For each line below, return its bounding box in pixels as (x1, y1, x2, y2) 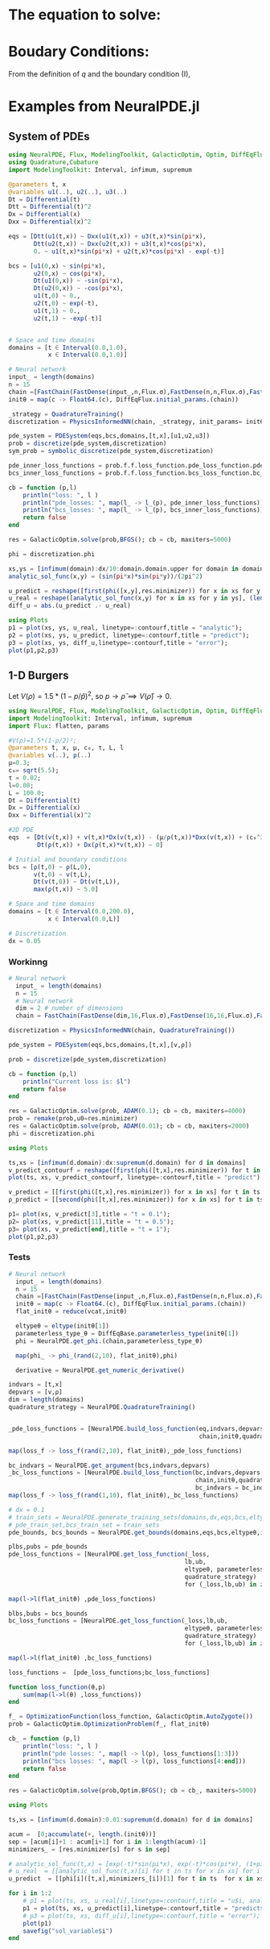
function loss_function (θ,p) (8, 1683, 106, 1691)
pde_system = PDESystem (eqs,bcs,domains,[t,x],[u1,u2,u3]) (8, 432, 211, 440)
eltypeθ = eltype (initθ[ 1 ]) (15, 1322, 110, 1331)
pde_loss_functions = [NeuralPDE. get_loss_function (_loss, (8, 1550, 211, 1559)
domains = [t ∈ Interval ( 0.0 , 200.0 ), (8, 908, 135, 916)
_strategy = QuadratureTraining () (8, 409, 125, 418)
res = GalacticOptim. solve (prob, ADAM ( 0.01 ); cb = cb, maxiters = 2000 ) (8, 1122, 250, 1130)
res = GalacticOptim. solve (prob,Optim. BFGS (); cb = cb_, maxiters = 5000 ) (8, 1787, 257, 1795)
